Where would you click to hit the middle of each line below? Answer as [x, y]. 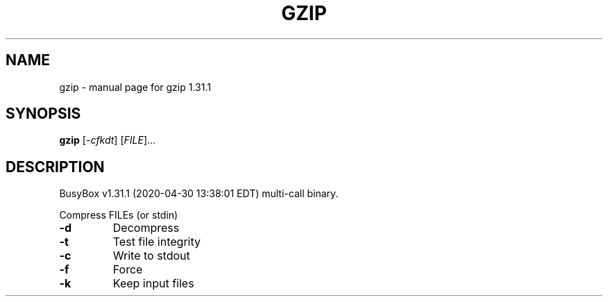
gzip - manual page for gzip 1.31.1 [135, 87]
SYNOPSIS [43, 114]
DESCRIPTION [55, 167]
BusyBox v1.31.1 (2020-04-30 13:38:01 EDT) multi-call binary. [199, 194]
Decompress [146, 228]
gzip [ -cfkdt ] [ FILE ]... [108, 140]
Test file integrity [157, 242]
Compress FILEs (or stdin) [119, 215]
